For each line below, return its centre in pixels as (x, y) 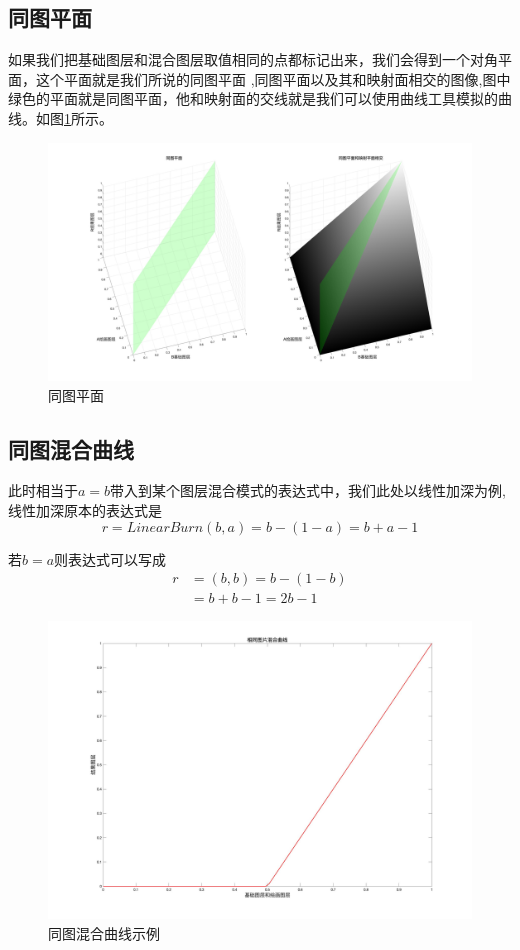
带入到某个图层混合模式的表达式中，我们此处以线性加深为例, (308, 490)
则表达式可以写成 (110, 558)
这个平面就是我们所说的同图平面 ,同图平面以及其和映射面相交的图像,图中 (273, 78)
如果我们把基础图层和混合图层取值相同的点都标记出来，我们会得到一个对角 (253, 59)
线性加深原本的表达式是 (85, 510)
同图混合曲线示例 (104, 933)
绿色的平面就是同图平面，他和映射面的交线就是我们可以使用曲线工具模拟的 (253, 98)
